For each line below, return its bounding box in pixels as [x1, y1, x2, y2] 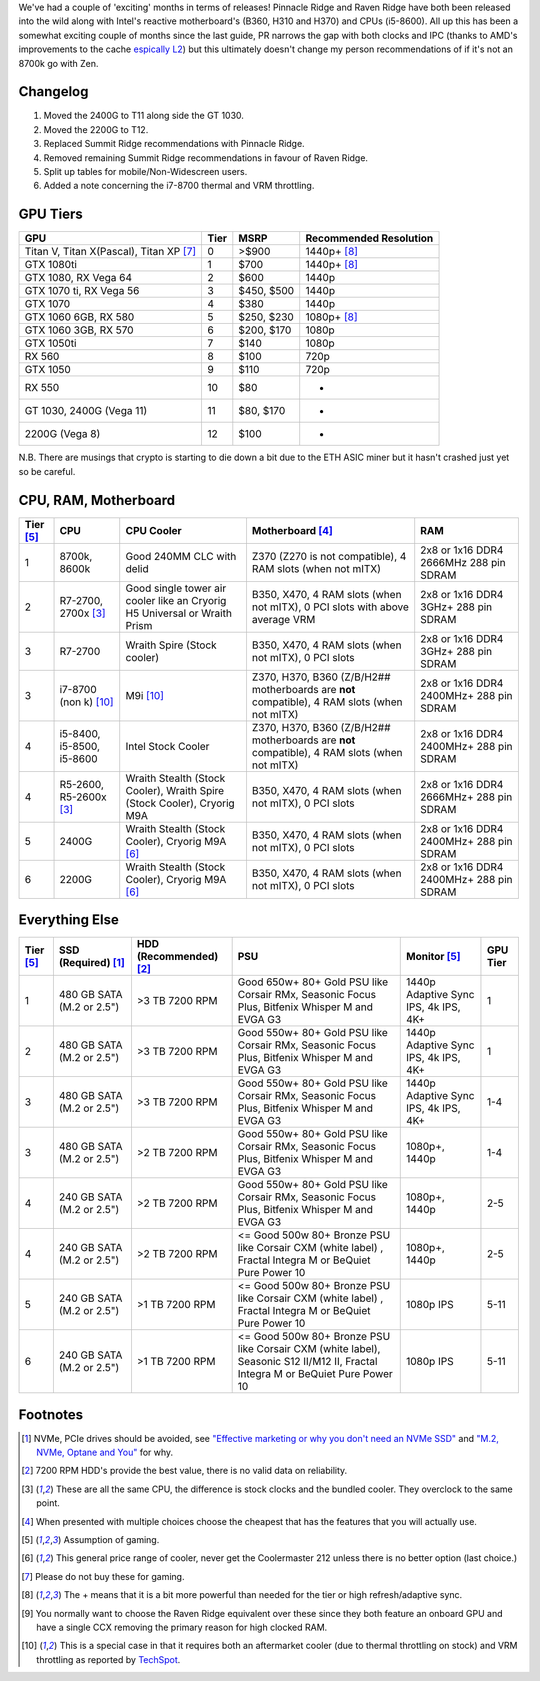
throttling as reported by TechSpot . [36, 1653, 181, 1665]
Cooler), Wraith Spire [125, 783, 225, 797]
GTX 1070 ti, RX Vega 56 [24, 284, 140, 298]
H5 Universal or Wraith [125, 606, 232, 620]
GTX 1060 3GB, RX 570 [24, 323, 134, 337]
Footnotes [18, 1406, 84, 1423]
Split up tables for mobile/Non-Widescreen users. [43, 166, 248, 178]
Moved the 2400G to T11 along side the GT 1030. [43, 110, 245, 122]
